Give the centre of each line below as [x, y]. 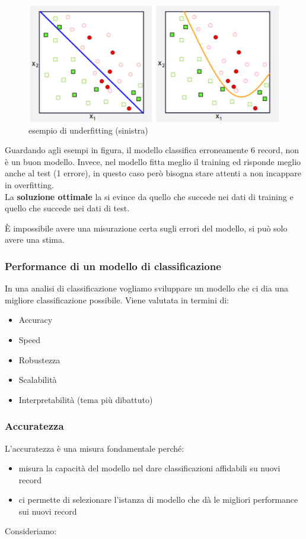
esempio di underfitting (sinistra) [88, 130]
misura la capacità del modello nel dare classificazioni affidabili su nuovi [149, 468]
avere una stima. [35, 240]
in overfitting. [29, 184]
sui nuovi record [48, 511]
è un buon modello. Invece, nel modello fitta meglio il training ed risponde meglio [153, 161]
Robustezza [39, 359]
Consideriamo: [31, 531]
